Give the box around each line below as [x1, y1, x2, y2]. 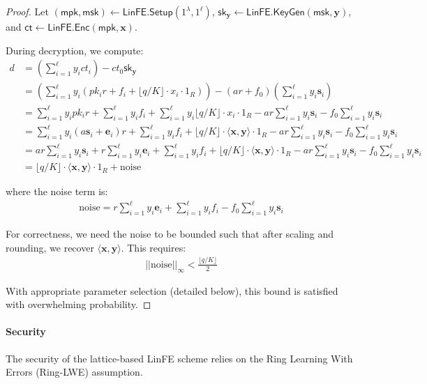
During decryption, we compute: [6, 43, 144, 57]
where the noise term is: [6, 184, 108, 199]
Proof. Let [6, 4, 49, 18]
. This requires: [121, 240, 186, 254]
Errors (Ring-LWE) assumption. [6, 364, 143, 379]
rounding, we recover [6, 240, 94, 254]
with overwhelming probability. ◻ [6, 297, 151, 312]
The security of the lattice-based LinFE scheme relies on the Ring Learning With [6, 351, 353, 365]
